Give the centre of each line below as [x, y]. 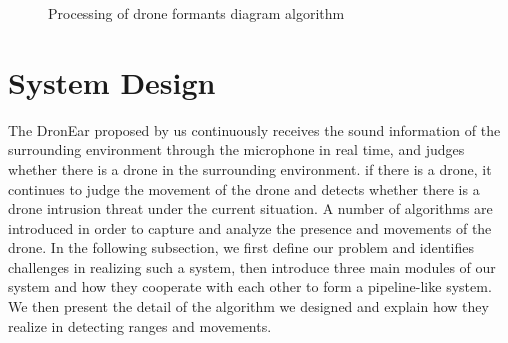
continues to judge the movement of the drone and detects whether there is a [244, 188]
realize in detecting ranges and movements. [140, 325]
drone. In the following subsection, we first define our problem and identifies [241, 247]
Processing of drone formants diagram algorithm [196, 13]
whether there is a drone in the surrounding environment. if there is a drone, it [250, 168]
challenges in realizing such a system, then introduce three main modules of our [252, 266]
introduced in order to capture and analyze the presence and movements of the [250, 227]
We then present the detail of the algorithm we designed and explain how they [248, 306]
